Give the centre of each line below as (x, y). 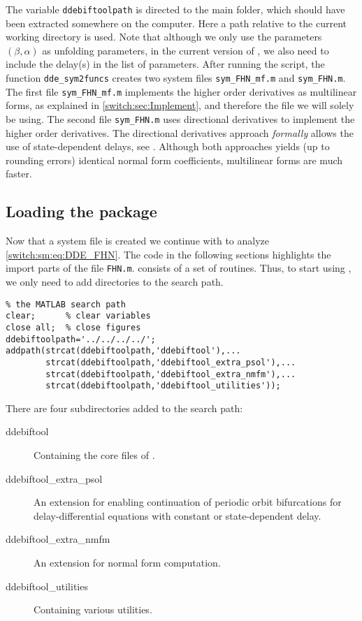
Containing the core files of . (94, 455)
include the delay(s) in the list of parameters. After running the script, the (165, 64)
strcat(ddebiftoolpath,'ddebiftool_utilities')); (163, 386)
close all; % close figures (73, 327)
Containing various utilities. (93, 609)
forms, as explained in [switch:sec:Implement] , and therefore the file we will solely (180, 105)
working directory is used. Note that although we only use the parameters (164, 37)
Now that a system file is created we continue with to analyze (138, 241)
